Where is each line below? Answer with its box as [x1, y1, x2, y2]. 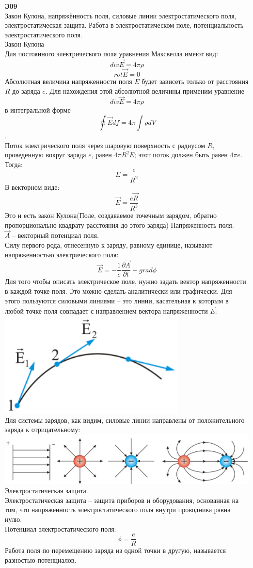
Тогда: [5, 159, 23, 169]
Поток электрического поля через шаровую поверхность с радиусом [5, 140, 206, 150]
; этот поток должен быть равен [134, 150, 228, 160]
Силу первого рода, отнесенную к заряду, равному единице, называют [5, 240, 213, 250]
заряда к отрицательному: [5, 424, 80, 434]
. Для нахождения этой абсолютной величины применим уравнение [45, 85, 245, 96]
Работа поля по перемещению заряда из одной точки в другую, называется [5, 545, 226, 555]
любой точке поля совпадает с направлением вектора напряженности [5, 306, 208, 316]
